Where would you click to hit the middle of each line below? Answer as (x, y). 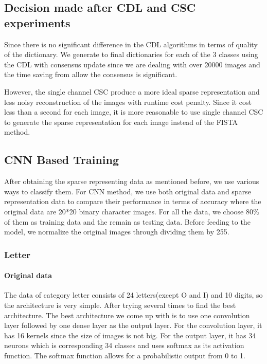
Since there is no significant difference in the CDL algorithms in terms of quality (131, 44)
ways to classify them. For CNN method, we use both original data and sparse (128, 191)
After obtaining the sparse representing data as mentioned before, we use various (132, 181)
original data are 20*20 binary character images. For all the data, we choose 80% (132, 211)
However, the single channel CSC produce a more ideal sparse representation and (132, 91)
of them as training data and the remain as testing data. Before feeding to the (127, 221)
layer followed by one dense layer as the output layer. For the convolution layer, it (133, 325)
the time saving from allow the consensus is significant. (91, 74)
